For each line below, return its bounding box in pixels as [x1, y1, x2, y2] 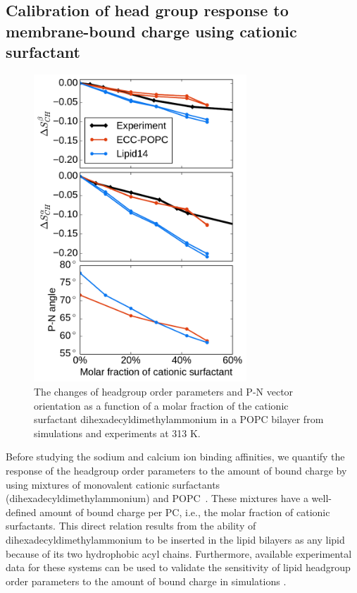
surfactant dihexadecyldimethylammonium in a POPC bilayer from [34, 412, 324, 427]
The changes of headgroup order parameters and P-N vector [34, 384, 294, 399]
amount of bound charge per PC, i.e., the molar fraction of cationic [39, 504, 330, 519]
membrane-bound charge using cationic [6, 20, 297, 42]
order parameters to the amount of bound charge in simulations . [6, 573, 287, 588]
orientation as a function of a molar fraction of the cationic [34, 398, 289, 412]
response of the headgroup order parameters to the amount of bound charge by [6, 463, 347, 477]
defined [6, 504, 37, 519]
